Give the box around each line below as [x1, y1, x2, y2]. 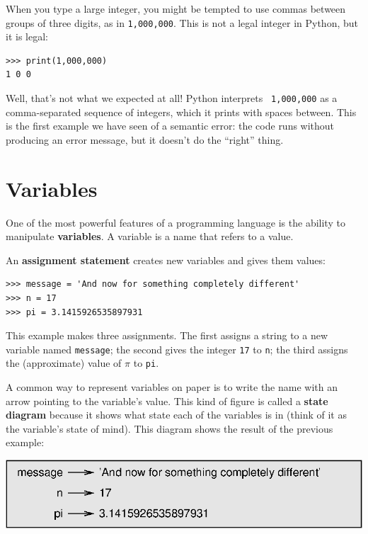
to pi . [133, 356, 159, 370]
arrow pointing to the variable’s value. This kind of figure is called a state [6, 393, 328, 408]
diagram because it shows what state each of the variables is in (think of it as [6, 407, 347, 422]
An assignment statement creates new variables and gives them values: [6, 252, 326, 267]
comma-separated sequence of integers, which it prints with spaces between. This [6, 104, 357, 119]
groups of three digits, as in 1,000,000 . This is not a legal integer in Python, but [6, 15, 358, 30]
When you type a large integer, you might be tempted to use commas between [6, 1, 346, 16]
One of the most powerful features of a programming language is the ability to [6, 215, 345, 229]
